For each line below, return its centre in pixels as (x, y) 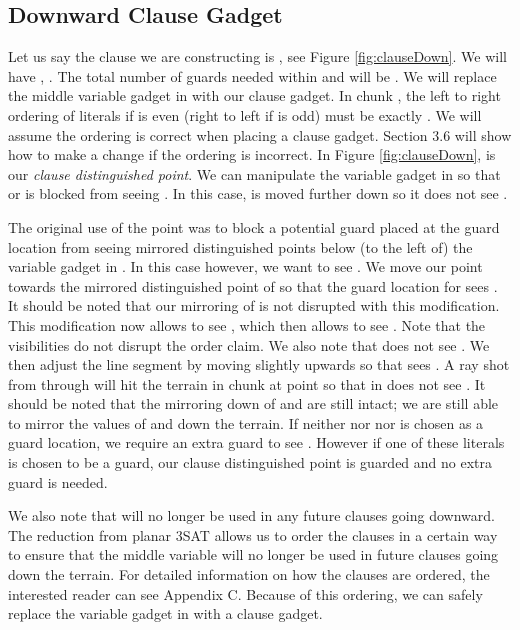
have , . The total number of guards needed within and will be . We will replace (252, 75)
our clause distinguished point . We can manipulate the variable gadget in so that (254, 173)
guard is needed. (58, 481)
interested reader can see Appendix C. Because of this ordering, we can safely (245, 593)
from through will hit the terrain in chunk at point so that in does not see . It (247, 383)
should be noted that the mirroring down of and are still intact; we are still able (253, 403)
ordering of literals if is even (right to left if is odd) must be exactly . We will (245, 114)
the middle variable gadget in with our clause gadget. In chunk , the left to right (254, 95)
